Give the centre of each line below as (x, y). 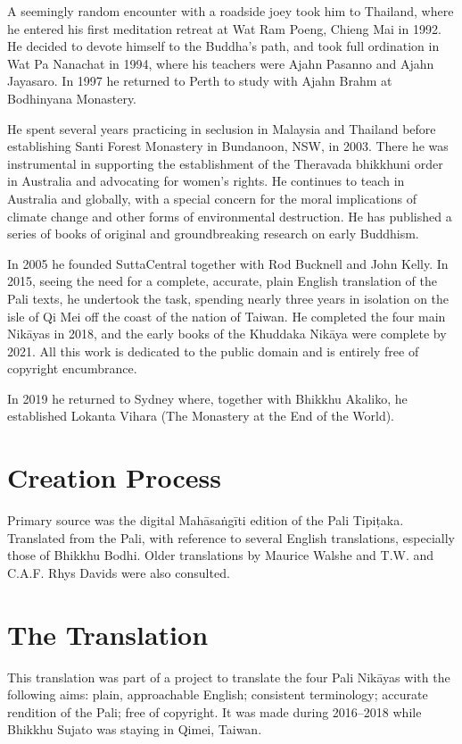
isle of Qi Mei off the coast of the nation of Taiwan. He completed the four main (227, 316)
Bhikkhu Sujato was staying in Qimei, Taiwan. (135, 729)
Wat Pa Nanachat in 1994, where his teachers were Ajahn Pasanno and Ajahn (221, 63)
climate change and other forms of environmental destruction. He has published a (230, 216)
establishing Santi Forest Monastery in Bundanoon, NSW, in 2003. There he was (228, 146)
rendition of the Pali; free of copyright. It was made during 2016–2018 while (214, 711)
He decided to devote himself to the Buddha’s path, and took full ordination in (223, 46)
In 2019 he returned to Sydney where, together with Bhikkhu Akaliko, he (207, 398)
